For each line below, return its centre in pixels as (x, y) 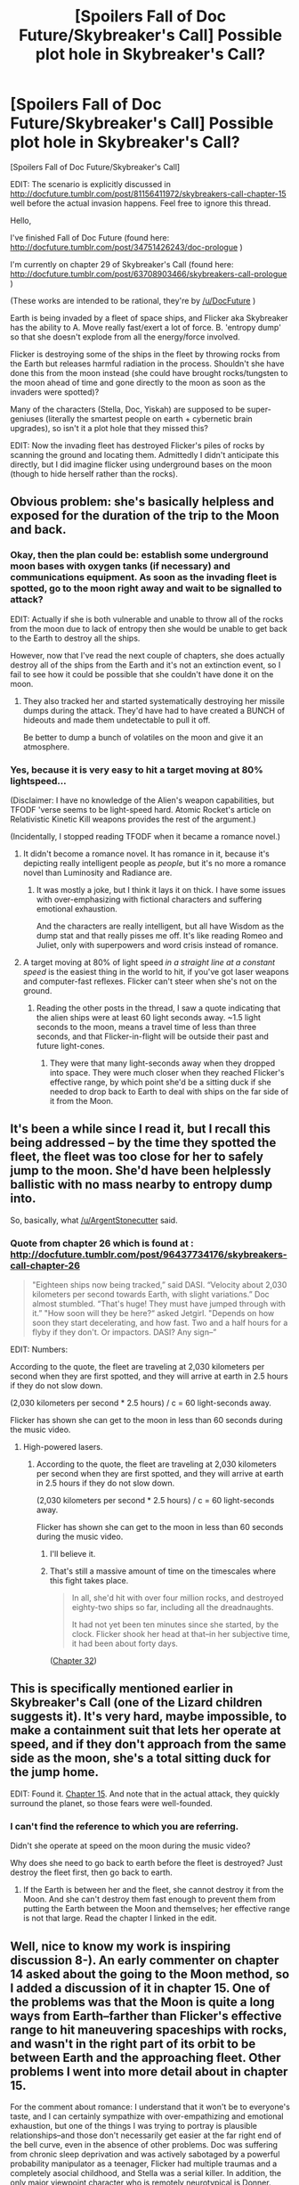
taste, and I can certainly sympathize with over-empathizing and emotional (147, 2116)
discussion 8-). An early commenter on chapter (145, 1960)
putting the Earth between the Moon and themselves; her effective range (156, 1909)
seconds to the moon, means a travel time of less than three (146, 1027)
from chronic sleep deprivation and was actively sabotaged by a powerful (145, 2154)
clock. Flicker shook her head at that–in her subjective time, (181, 1634)
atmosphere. (46, 747)
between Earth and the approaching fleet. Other (145, 2057)
